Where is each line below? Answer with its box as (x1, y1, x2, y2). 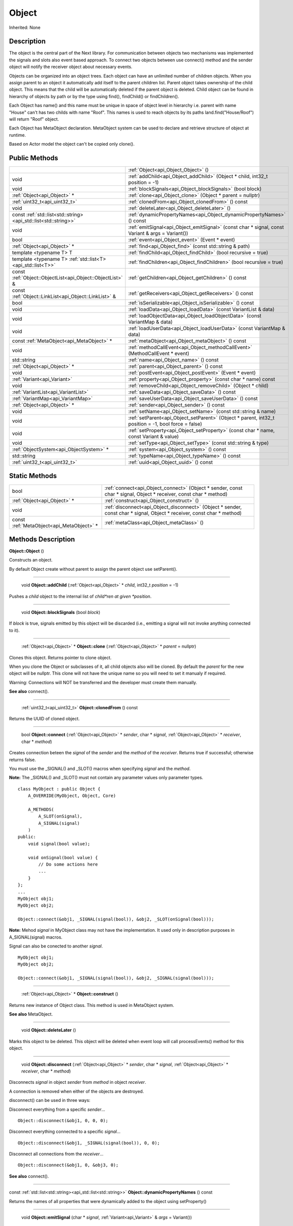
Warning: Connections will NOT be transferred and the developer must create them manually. (9, 679, 197, 685)
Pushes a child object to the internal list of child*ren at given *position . (9, 593, 152, 599)
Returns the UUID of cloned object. (9, 715, 80, 721)
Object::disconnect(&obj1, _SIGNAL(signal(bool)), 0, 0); (18, 1140, 160, 1146)
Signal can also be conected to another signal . (9, 943, 103, 949)
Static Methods (9, 472, 57, 480)
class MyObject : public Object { (18, 786, 100, 792)
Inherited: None (9, 25, 41, 30)
